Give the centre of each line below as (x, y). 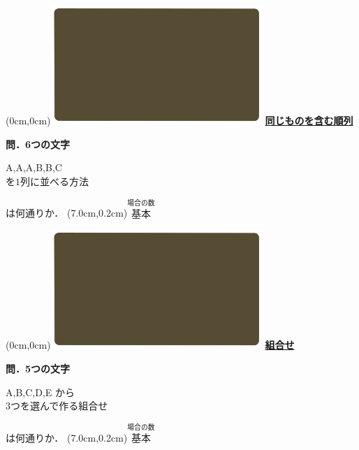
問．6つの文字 (38, 144)
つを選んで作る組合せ (59, 406)
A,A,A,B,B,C (34, 167)
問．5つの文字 (38, 368)
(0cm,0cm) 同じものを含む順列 (179, 121)
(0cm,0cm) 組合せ (150, 345)
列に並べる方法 (54, 181)
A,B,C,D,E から (40, 392)
